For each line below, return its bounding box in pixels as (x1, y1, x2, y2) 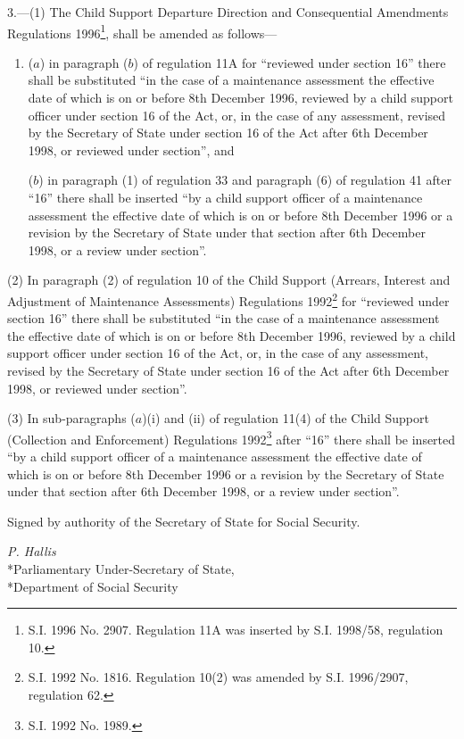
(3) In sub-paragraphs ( (7, 409, 136, 428)
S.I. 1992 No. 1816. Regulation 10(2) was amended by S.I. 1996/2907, (28, 668, 409, 686)
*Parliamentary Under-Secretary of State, (7, 560, 235, 577)
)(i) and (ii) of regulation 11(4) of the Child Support (142, 409, 429, 428)
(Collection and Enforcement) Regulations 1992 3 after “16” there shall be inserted (7, 427, 456, 448)
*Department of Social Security (7, 577, 178, 595)
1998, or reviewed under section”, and (28, 140, 235, 159)
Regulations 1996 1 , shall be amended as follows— (7, 21, 278, 42)
